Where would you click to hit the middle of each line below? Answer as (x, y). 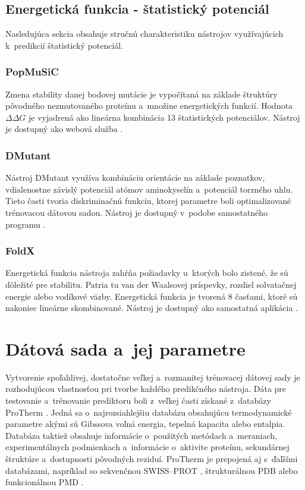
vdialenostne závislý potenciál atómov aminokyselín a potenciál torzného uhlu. (149, 189)
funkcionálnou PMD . (45, 482)
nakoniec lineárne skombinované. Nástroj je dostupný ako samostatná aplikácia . (152, 308)
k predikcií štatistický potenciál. (65, 45)
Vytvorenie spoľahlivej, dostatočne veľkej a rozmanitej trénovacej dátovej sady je (153, 377)
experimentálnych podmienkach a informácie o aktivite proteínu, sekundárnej (147, 447)
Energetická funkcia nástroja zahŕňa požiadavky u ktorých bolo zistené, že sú (147, 273)
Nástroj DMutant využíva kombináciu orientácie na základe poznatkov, (135, 178)
